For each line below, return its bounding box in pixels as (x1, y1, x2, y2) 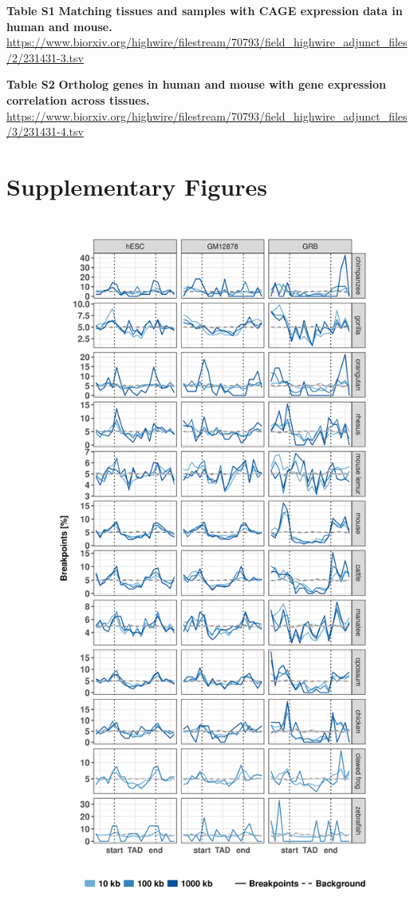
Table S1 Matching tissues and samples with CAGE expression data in (6, 2, 403, 18)
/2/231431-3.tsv (6, 49, 84, 65)
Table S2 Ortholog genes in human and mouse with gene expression (6, 76, 387, 93)
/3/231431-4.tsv (6, 123, 84, 140)
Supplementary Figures (6, 169, 267, 202)
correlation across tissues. (6, 91, 150, 108)
